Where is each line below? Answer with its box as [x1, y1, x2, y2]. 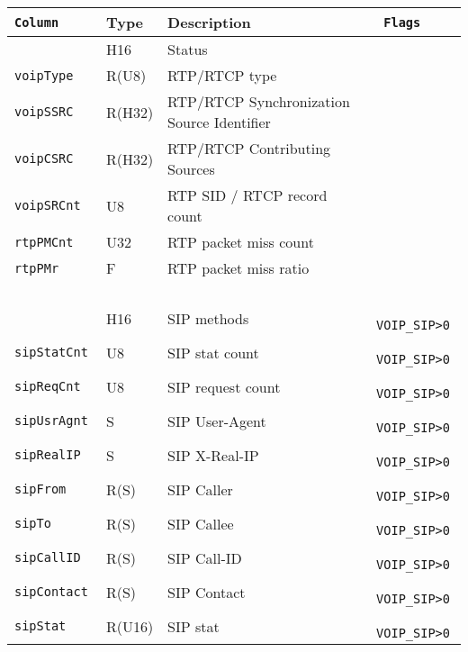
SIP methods [167, 307, 249, 329]
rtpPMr [14, 260, 59, 276]
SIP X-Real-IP [167, 444, 259, 466]
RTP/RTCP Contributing [167, 138, 331, 158]
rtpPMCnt [14, 234, 74, 249]
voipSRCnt [14, 198, 81, 213]
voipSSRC [14, 104, 74, 119]
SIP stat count [167, 341, 259, 363]
